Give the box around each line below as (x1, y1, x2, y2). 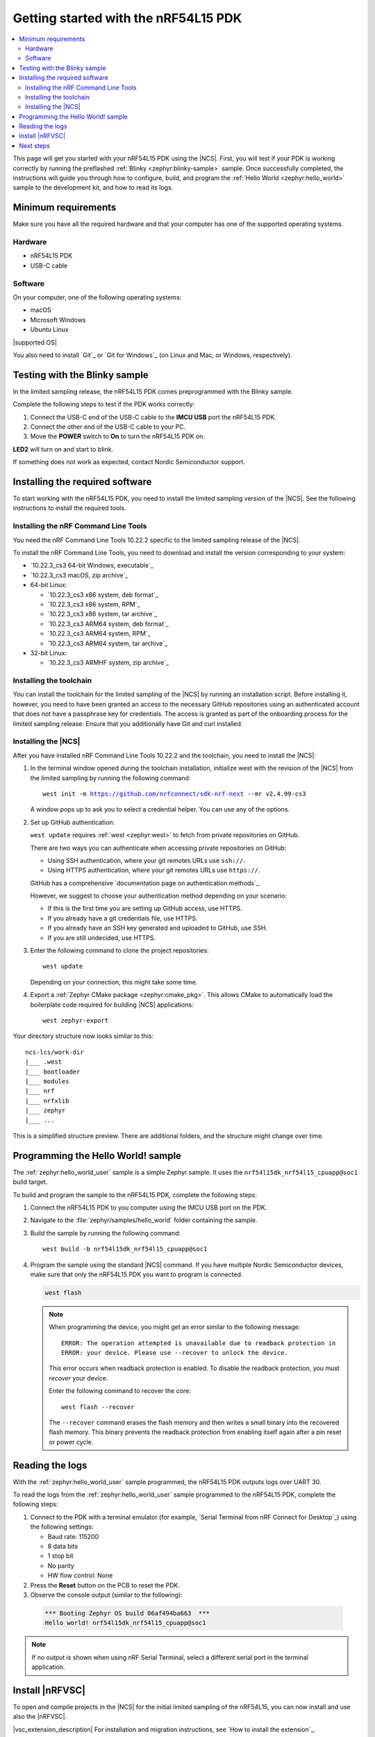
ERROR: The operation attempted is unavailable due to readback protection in (61, 1339, 336, 1347)
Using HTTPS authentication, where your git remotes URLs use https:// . (47, 866, 260, 875)
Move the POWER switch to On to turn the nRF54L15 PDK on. (30, 432, 205, 441)
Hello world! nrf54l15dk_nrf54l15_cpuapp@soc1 (44, 1619, 206, 1627)
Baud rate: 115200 (47, 1532, 99, 1540)
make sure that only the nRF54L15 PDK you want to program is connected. (30, 1270, 243, 1278)
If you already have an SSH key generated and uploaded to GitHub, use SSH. (47, 924, 267, 932)
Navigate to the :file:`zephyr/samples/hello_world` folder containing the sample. (30, 1216, 258, 1224)
